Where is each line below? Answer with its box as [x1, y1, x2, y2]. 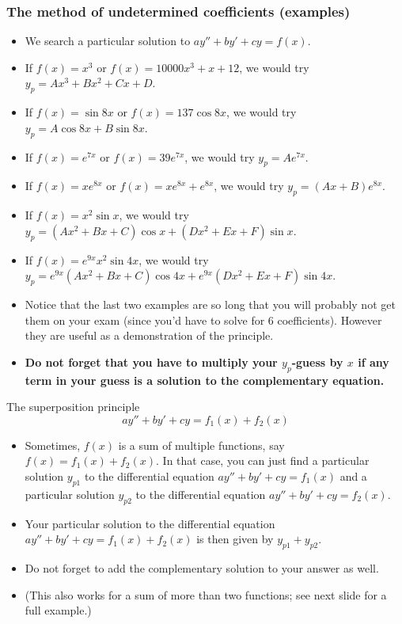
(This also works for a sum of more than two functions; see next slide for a [25, 586, 387, 603]
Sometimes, [25, 436, 81, 453]
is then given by [196, 531, 274, 547]
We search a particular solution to [25, 32, 191, 49]
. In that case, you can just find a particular [156, 452, 370, 469]
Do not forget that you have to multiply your [25, 353, 278, 370]
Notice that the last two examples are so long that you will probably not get [25, 295, 396, 312]
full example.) [25, 602, 92, 618]
